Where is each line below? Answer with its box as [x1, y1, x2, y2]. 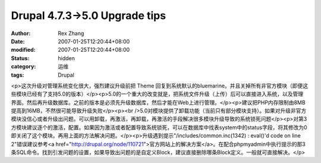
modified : [11, 46, 36, 54]
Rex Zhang [58, 30, 84, 37]
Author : [11, 30, 31, 37]
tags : [11, 71, 24, 79]
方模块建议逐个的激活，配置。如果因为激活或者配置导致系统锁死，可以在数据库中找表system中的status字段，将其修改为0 [11, 124, 307, 131]
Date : [11, 37, 25, 45]
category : [11, 63, 36, 70]
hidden [58, 54, 75, 62]
